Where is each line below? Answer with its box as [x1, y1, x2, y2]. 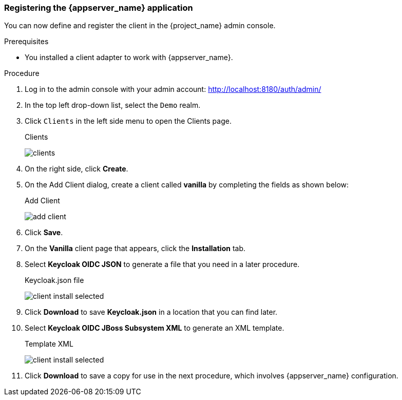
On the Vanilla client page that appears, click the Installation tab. [25, 244, 245, 253]
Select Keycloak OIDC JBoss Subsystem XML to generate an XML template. [25, 323, 284, 333]
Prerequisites [4, 37, 49, 46]
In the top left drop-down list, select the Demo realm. [25, 101, 201, 110]
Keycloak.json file [25, 276, 84, 285]
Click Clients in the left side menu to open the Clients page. [25, 117, 232, 126]
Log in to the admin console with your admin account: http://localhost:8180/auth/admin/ [25, 85, 321, 94]
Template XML [25, 339, 73, 349]
